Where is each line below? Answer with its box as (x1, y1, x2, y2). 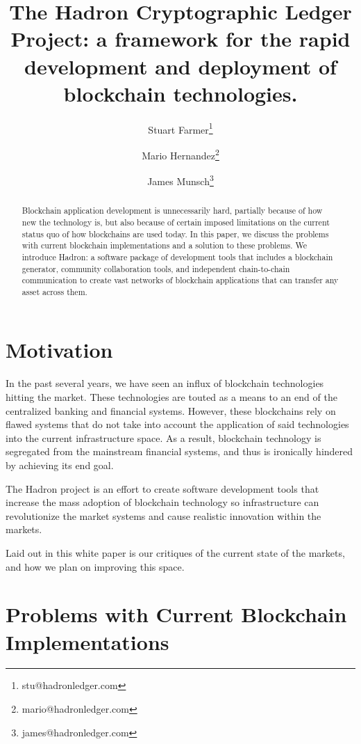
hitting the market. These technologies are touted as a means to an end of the (6, 390, 337, 404)
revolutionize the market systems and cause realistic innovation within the (6, 508, 321, 523)
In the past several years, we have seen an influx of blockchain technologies (6, 376, 324, 390)
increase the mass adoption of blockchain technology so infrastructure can (6, 495, 319, 509)
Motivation (6, 335, 113, 364)
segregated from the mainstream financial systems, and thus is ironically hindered (6, 444, 353, 459)
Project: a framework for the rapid (10, 24, 351, 53)
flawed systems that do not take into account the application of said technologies (6, 417, 349, 432)
